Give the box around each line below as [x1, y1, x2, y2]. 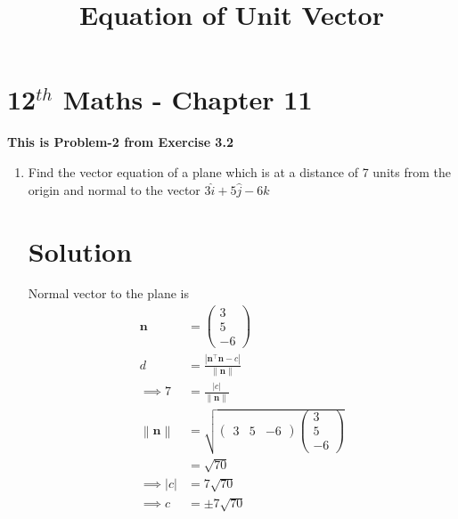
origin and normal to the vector [28, 180, 200, 199]
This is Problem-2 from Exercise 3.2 [7, 133, 233, 151]
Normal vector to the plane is [28, 284, 189, 303]
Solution [28, 232, 133, 269]
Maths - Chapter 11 [62, 81, 313, 118]
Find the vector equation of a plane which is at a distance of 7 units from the [28, 162, 451, 181]
